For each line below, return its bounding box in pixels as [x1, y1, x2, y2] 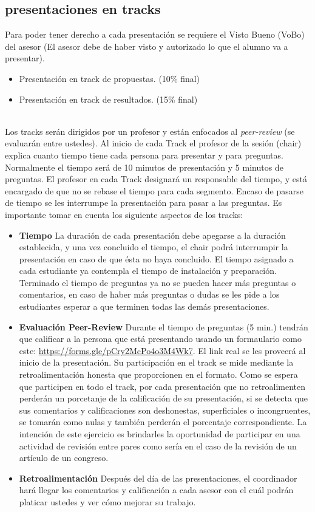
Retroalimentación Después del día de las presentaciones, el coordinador [19, 471, 297, 484]
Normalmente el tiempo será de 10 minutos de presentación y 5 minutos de [5, 160, 283, 173]
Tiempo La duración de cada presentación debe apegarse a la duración [19, 228, 286, 241]
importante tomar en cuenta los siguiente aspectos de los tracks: [5, 208, 243, 220]
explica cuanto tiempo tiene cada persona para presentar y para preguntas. [5, 148, 283, 161]
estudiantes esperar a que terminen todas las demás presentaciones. [19, 300, 269, 313]
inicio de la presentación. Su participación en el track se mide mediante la [19, 356, 294, 369]
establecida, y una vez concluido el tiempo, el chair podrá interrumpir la [19, 241, 288, 253]
